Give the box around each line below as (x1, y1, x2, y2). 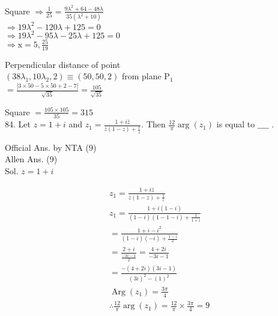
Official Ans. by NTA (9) (5, 141, 97, 153)
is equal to (216, 118, 255, 130)
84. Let (5, 118, 31, 130)
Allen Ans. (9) (5, 153, 58, 165)
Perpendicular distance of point (5, 58, 121, 70)
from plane (121, 70, 162, 82)
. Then (141, 118, 166, 130)
